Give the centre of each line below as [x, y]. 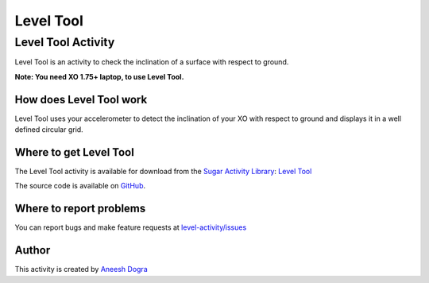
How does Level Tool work [81, 99]
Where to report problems [80, 209]
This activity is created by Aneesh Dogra [81, 269]
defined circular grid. [49, 130]
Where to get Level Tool [74, 152]
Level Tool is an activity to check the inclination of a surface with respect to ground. [152, 62]
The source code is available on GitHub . [80, 186]
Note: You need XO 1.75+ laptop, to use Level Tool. [99, 76]
